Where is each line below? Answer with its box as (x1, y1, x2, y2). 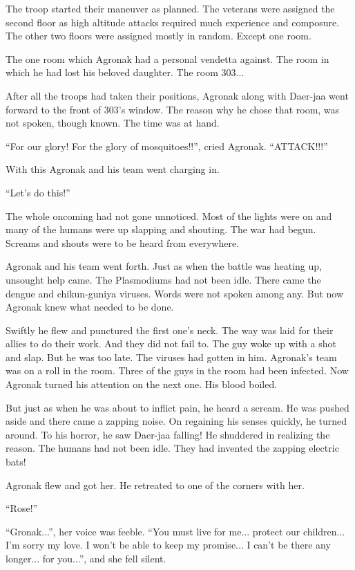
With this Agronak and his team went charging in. (6, 162, 220, 176)
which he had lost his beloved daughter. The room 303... (6, 65, 244, 80)
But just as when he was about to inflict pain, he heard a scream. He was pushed (6, 400, 349, 414)
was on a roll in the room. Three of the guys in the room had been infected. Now (6, 363, 349, 378)
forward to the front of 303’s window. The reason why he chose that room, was (6, 102, 340, 116)
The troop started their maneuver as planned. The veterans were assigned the (6, 1, 335, 15)
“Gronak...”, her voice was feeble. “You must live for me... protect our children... (6, 524, 345, 538)
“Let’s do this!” (6, 185, 70, 199)
